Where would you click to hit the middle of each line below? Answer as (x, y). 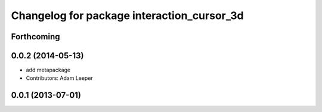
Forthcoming (35, 37)
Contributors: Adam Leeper (60, 78)
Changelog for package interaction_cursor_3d (127, 15)
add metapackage (48, 70)
